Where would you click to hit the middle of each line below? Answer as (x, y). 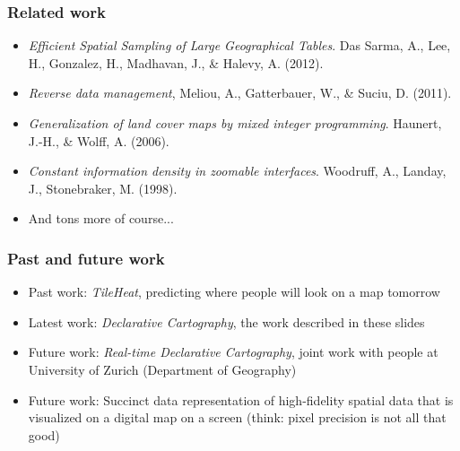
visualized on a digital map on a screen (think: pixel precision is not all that (237, 417)
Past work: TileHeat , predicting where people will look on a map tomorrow (234, 292)
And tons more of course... (101, 218)
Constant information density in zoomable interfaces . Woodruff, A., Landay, (237, 171)
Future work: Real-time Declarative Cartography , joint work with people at (233, 352)
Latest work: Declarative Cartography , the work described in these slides (226, 321)
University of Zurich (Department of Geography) (162, 369)
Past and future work (86, 258)
